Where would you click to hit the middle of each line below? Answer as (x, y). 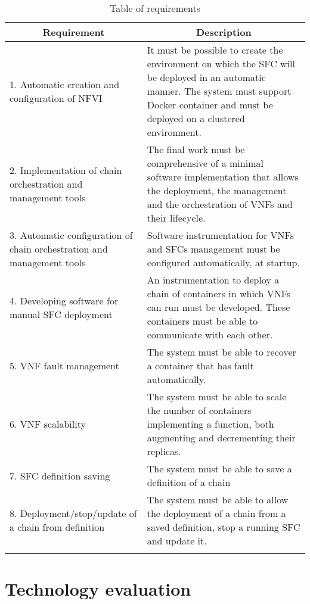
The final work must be (196, 149)
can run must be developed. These (218, 307)
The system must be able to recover (221, 352)
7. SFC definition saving (60, 475)
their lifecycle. (176, 218)
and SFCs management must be (213, 249)
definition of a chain (189, 482)
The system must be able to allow (218, 499)
